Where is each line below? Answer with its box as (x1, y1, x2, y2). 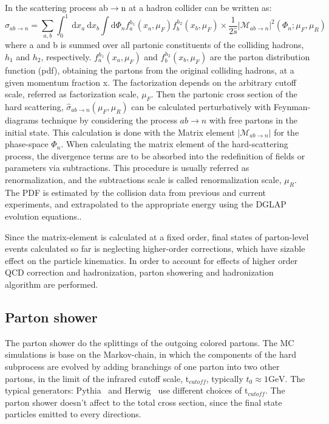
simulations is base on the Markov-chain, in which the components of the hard (5, 348, 296, 361)
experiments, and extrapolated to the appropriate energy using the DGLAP (5, 198, 287, 210)
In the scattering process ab (5, 1, 108, 13)
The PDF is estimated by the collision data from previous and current (5, 186, 266, 198)
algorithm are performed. (5, 277, 98, 290)
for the (274, 125, 299, 138)
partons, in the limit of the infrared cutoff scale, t (5, 372, 189, 384)
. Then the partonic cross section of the (151, 88, 297, 100)
